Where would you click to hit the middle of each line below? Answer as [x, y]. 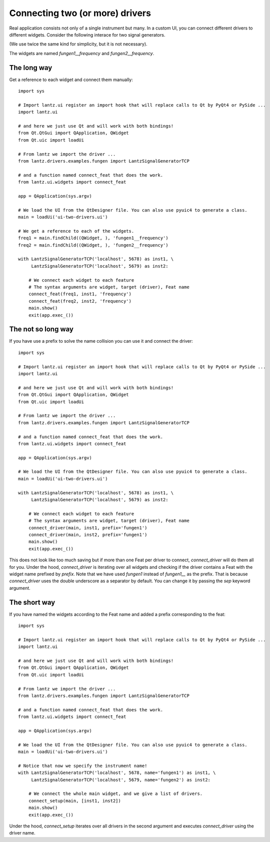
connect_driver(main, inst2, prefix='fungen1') [88, 535]
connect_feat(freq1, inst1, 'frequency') [80, 294]
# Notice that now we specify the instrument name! [83, 766]
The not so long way [41, 329]
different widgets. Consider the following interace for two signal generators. [87, 35]
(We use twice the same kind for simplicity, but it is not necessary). [78, 44]
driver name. [22, 833]
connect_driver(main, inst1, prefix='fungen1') [88, 528]
